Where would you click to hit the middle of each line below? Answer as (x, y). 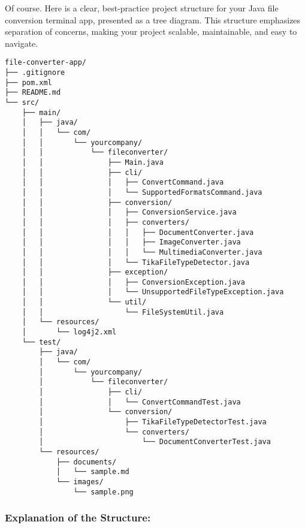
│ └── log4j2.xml (69, 332)
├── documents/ (86, 462)
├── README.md (33, 93)
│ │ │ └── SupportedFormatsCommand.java (142, 192)
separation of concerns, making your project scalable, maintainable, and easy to (151, 31)
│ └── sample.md (93, 472)
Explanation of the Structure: (78, 518)
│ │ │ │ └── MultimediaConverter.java (142, 252)
